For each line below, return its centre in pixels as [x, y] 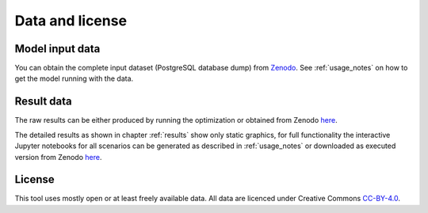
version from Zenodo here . [58, 157]
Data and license [71, 21]
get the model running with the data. [74, 78]
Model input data [57, 49]
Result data [43, 102]
